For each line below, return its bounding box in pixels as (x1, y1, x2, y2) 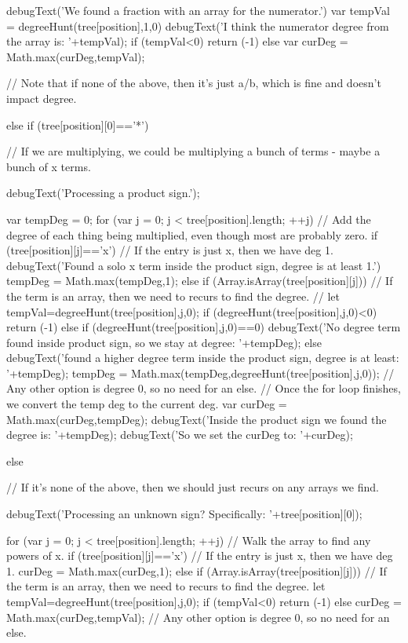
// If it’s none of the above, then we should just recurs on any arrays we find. (6, 479, 379, 495)
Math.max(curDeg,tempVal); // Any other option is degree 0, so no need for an (6, 608, 390, 625)
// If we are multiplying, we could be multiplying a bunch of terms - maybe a (6, 143, 381, 159)
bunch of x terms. (6, 158, 91, 174)
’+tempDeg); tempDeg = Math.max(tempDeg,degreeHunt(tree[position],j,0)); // (6, 364, 395, 381)
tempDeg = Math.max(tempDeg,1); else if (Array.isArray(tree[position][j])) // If (6, 272, 393, 289)
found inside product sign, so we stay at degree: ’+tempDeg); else (6, 334, 322, 350)
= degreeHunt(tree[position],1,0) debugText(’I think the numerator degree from (6, 17, 389, 34)
